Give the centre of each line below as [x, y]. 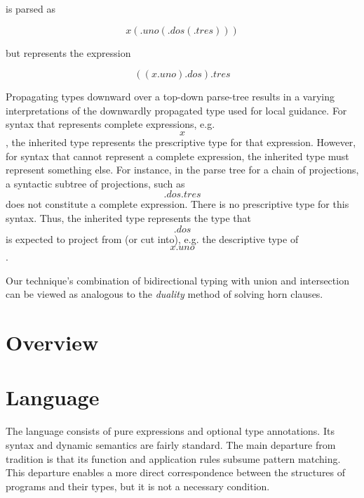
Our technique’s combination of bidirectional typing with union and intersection [177, 280]
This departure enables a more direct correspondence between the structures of [176, 472]
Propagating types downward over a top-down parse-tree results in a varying [170, 97]
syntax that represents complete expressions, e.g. [110, 124]
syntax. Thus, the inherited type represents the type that [129, 217]
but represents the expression [68, 52]
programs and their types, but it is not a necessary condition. [138, 486]
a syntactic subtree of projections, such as [95, 183]
